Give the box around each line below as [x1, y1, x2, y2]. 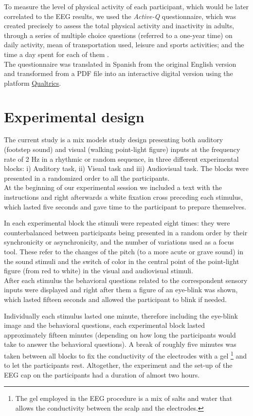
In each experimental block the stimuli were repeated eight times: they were [4, 218, 230, 228]
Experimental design [4, 106, 145, 126]
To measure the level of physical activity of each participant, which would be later [4, 1, 249, 11]
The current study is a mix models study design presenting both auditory [4, 134, 223, 145]
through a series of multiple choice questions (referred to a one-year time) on [4, 30, 233, 40]
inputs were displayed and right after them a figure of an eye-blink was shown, [4, 284, 238, 295]
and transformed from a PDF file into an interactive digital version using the [4, 68, 233, 78]
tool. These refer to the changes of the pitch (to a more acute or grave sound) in [4, 246, 243, 256]
